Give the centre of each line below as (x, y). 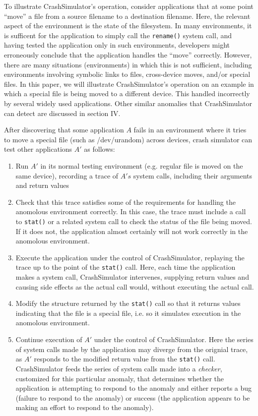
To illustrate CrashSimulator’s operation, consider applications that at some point (129, 6)
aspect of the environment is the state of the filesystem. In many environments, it (128, 26)
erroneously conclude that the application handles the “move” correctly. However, (128, 55)
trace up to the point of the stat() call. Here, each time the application (126, 267)
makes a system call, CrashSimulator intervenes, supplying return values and (132, 277)
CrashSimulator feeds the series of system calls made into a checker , (119, 368)
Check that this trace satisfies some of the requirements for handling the (126, 202)
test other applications (38, 149)
